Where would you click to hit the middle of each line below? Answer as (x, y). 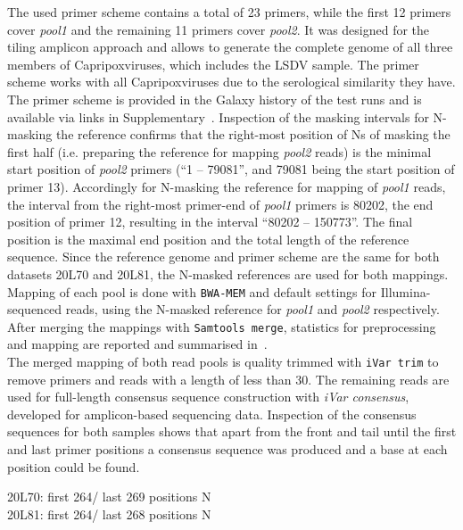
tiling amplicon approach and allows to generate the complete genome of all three (230, 47)
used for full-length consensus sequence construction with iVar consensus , (208, 397)
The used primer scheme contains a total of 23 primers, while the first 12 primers (229, 12)
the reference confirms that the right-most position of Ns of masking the (253, 134)
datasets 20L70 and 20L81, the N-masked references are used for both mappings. (228, 273)
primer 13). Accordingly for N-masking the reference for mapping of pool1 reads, (227, 186)
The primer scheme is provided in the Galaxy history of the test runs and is (215, 99)
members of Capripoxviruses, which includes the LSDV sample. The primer (213, 64)
